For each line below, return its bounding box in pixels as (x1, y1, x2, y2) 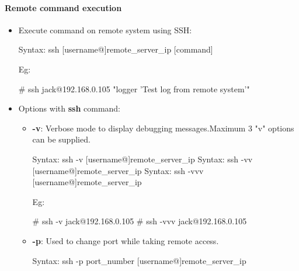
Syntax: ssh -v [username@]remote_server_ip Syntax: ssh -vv (32, 152, 253, 165)
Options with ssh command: (18, 102, 121, 114)
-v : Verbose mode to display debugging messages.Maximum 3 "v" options (32, 121, 294, 134)
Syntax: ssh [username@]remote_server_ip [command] (18, 43, 213, 55)
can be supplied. (32, 133, 91, 145)
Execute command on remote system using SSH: (18, 23, 192, 36)
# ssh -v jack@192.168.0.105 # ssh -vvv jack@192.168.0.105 (32, 215, 247, 227)
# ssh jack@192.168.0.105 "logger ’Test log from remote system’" (18, 82, 250, 95)
